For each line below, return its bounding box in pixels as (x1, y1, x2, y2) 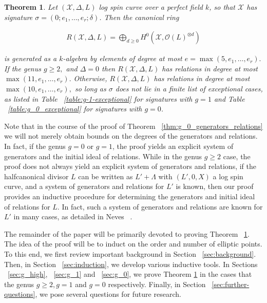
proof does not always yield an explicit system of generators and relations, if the (4, 161, 257, 172)
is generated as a (4, 53, 57, 64)
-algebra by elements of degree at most (63, 53, 182, 64)
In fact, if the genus (4, 140, 66, 151)
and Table (214, 93, 245, 104)
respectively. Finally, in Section (108, 278, 206, 289)
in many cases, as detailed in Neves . (13, 211, 132, 222)
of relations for (4, 201, 50, 212)
